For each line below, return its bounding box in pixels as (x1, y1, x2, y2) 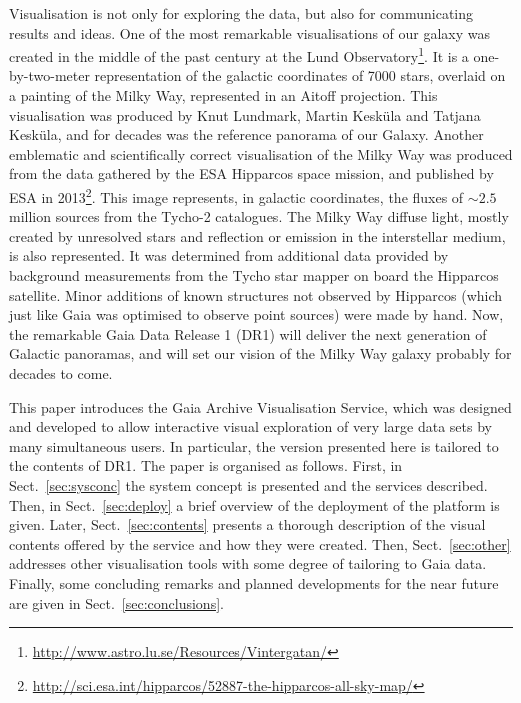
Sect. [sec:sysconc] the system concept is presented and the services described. (9, 474, 488, 495)
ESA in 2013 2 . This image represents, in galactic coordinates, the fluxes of (9, 184, 464, 207)
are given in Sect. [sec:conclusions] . (9, 592, 224, 613)
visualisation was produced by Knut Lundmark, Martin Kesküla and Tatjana (9, 104, 481, 125)
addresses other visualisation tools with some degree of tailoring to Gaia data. (9, 553, 487, 574)
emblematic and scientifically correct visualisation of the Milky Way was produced (9, 143, 513, 164)
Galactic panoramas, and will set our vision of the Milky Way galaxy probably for (9, 343, 512, 364)
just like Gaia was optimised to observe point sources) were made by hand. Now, (9, 304, 504, 325)
